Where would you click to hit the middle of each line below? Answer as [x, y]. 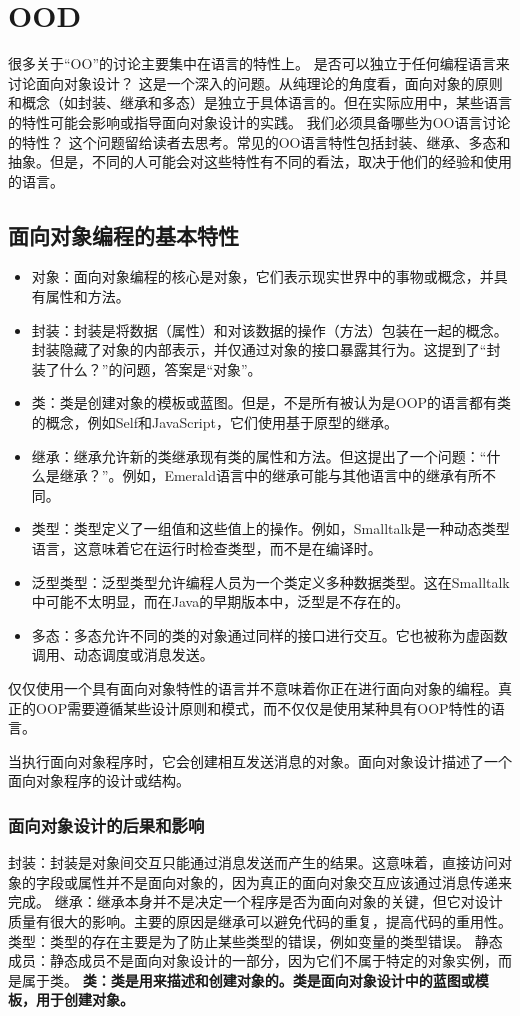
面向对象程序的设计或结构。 [99, 780]
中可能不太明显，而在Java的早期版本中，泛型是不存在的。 [220, 601]
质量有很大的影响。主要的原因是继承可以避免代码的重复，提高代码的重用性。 [260, 920]
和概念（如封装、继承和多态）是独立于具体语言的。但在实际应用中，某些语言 [260, 102]
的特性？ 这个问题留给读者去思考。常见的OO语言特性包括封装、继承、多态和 [259, 141]
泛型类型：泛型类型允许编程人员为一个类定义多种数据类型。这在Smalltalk [270, 581]
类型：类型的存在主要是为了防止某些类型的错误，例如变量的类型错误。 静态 [255, 940]
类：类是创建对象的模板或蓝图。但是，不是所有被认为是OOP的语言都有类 [271, 402]
